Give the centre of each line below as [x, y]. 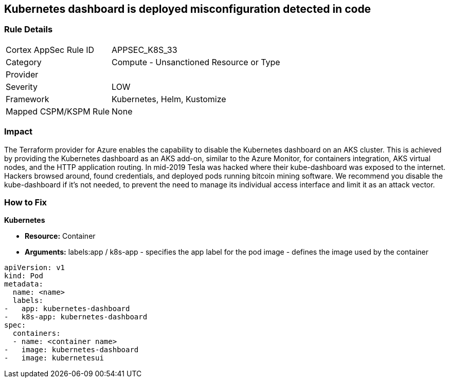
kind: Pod [24, 276]
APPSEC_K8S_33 [145, 50]
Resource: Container [60, 236]
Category [24, 62]
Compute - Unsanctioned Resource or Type [196, 62]
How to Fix [26, 202]
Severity [22, 87]
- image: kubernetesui [54, 358]
